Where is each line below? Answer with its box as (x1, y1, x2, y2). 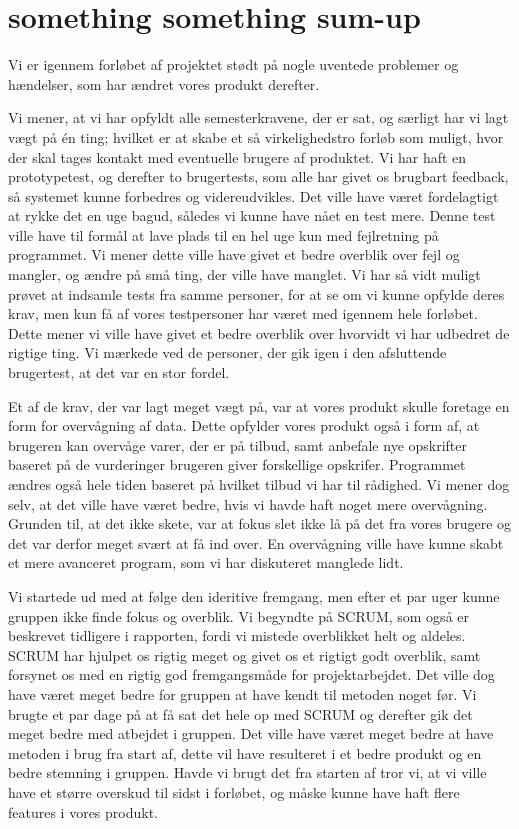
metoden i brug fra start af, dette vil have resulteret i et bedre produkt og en (8, 742, 482, 763)
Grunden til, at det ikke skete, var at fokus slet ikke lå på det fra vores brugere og (8, 513, 512, 534)
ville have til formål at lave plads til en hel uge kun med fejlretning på (8, 224, 439, 245)
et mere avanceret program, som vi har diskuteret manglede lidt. (8, 552, 404, 573)
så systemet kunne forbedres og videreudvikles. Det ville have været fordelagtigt (8, 185, 499, 206)
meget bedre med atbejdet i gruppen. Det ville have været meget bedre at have (8, 723, 494, 744)
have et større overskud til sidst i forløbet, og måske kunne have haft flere (8, 781, 460, 802)
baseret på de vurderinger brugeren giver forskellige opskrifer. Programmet (8, 454, 466, 475)
